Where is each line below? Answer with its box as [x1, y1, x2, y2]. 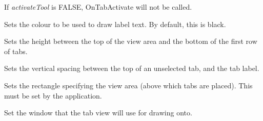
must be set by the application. [4, 90, 102, 101]
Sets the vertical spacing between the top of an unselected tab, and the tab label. [4, 63, 259, 74]
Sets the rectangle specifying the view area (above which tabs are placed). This [4, 80, 253, 90]
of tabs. [4, 45, 28, 56]
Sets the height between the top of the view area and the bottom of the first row [4, 36, 257, 46]
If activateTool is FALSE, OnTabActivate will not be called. [4, 2, 192, 12]
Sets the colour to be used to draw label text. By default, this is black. [4, 18, 226, 29]
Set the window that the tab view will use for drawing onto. [4, 107, 192, 118]
